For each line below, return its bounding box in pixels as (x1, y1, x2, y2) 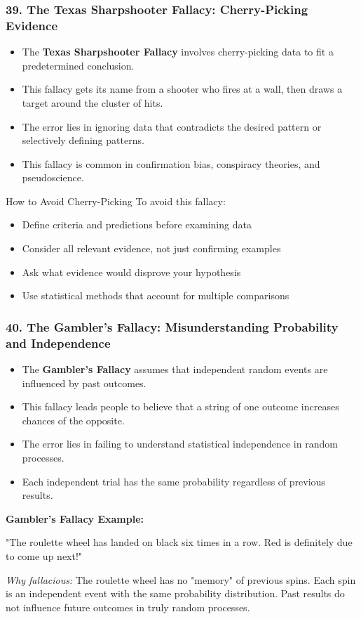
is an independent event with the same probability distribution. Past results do (6, 586, 345, 601)
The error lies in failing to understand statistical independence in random (22, 436, 338, 451)
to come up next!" (6, 548, 83, 563)
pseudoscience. (22, 170, 84, 185)
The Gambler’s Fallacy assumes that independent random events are (22, 362, 328, 376)
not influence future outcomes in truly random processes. (6, 599, 250, 614)
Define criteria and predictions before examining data (22, 217, 252, 232)
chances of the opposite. (22, 412, 125, 427)
